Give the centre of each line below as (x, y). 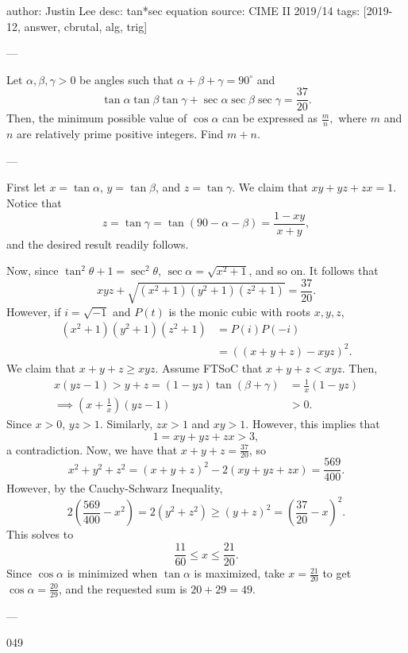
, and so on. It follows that (314, 270)
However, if (34, 311)
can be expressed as (270, 118)
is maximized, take (239, 573)
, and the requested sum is (123, 588)
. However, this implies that (313, 423)
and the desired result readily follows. (98, 243)
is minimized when (112, 573)
